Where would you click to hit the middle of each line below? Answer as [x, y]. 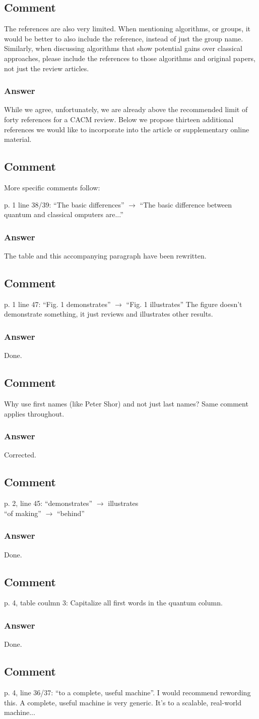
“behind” [71, 513]
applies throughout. [34, 413]
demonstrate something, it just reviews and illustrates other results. [109, 314]
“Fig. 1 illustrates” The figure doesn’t [184, 304]
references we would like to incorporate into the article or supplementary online [127, 129]
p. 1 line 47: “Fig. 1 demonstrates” [57, 304]
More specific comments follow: [52, 187]
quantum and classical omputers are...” [64, 214]
